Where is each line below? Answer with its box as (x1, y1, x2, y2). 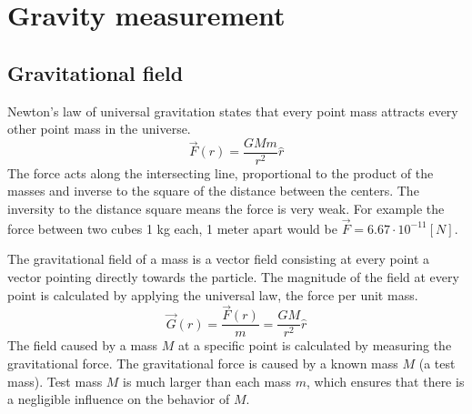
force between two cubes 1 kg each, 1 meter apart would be (7, 218, 337, 237)
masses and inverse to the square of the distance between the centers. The (7, 181, 419, 200)
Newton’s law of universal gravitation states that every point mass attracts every (7, 101, 458, 120)
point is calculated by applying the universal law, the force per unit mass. (7, 285, 418, 304)
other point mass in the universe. (7, 119, 191, 138)
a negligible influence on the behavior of (7, 389, 230, 409)
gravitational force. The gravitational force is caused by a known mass (7, 354, 398, 373)
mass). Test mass (7, 371, 103, 390)
